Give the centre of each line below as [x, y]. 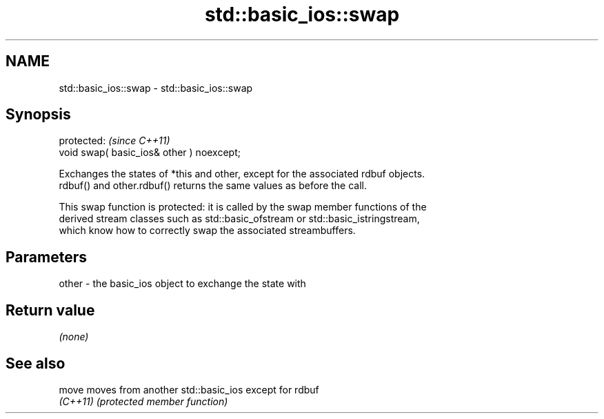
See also [36, 363]
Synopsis [38, 115]
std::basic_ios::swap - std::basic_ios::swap [156, 88]
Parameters [46, 257]
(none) [74, 337]
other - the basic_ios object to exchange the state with [182, 284]
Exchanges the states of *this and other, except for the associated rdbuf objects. [242, 174]
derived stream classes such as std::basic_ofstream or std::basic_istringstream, [239, 219]
